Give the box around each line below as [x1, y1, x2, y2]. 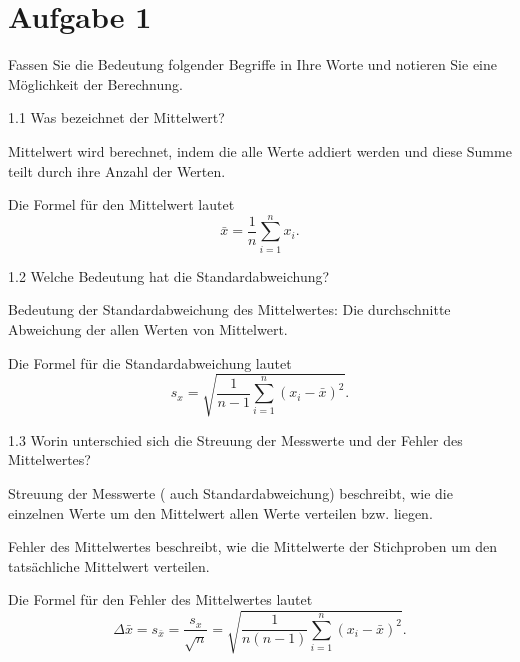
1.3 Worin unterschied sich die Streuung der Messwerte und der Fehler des [8, 429, 463, 450]
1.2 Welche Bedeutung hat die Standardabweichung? [8, 265, 330, 286]
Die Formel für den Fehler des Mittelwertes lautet [8, 589, 313, 610]
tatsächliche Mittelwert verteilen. [8, 555, 210, 576]
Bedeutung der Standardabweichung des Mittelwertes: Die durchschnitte [8, 299, 451, 320]
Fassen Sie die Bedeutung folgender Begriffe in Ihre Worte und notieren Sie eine [8, 54, 497, 75]
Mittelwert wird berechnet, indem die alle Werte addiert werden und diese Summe [8, 140, 512, 161]
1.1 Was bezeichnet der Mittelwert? [8, 107, 225, 128]
